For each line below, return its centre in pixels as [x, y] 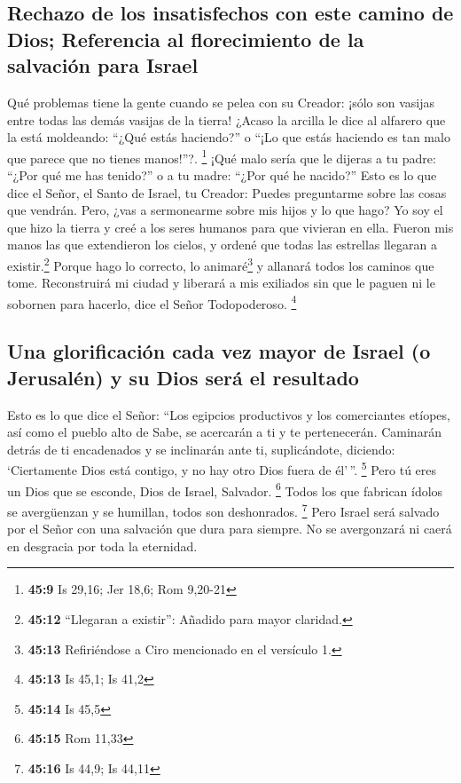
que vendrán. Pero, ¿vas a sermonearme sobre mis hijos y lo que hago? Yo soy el [225, 210]
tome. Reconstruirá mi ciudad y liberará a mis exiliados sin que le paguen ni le [221, 283]
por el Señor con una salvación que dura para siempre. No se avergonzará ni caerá [230, 529]
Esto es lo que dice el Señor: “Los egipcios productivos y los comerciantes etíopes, [229, 414]
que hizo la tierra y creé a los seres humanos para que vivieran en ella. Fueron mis [230, 227]
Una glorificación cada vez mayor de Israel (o [219, 351]
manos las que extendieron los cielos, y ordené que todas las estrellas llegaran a [222, 245]
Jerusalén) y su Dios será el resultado [183, 377]
